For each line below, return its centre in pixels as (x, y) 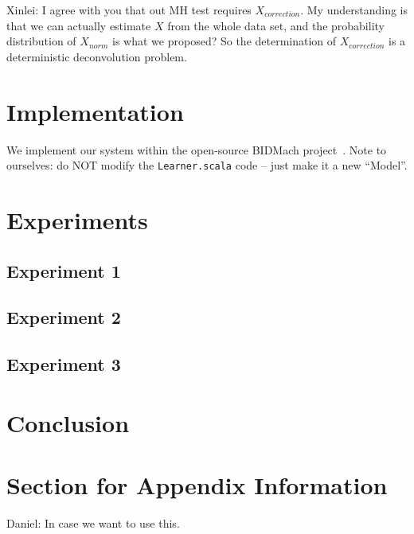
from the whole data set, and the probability (276, 25)
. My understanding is (354, 10)
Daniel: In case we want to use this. (93, 522)
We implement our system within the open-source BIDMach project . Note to (197, 149)
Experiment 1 (64, 270)
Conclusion (68, 422)
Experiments (77, 219)
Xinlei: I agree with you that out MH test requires (129, 10)
